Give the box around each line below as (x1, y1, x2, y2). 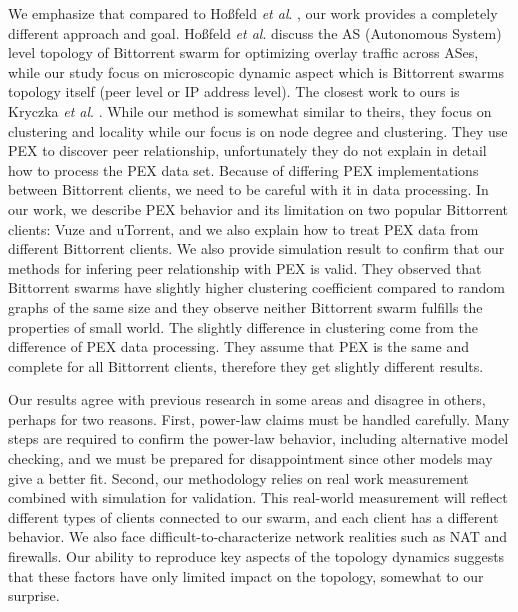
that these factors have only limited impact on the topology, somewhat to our (8, 565, 484, 586)
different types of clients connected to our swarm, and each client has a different (8, 506, 499, 527)
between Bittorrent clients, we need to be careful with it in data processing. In (8, 179, 489, 200)
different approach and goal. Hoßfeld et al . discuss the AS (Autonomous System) (8, 22, 502, 43)
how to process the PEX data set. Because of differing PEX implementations (8, 159, 479, 180)
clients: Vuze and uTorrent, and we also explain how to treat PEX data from (8, 218, 479, 239)
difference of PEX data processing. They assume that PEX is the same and (8, 336, 469, 357)
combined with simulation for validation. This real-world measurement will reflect (8, 487, 508, 508)
